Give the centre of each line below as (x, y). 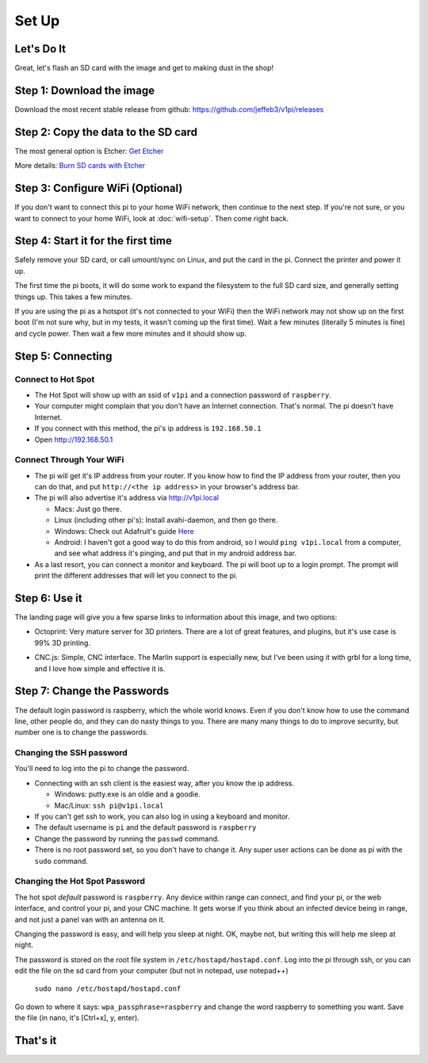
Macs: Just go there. (88, 508)
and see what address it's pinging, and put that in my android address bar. (176, 553)
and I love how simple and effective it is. (100, 668)
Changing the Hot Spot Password (80, 881)
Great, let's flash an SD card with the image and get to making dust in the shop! (144, 68)
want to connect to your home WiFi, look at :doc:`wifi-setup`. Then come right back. (152, 218)
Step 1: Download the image (84, 90)
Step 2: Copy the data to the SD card (106, 132)
